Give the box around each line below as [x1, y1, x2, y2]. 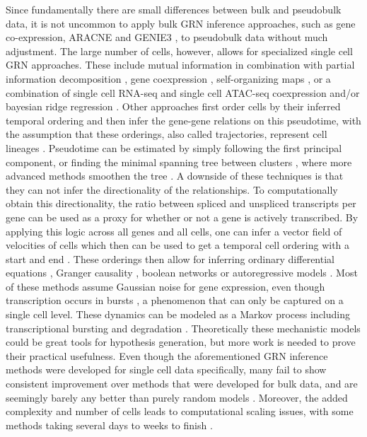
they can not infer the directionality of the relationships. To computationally [6, 182, 338, 197]
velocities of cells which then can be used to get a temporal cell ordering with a [6, 238, 350, 252]
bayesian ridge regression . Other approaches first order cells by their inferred [6, 99, 341, 114]
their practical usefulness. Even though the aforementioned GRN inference [6, 348, 328, 363]
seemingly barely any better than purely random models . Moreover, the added [6, 390, 348, 404]
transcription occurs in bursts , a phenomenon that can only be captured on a [6, 293, 344, 308]
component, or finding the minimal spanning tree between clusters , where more [6, 154, 352, 169]
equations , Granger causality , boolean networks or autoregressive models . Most [6, 265, 358, 280]
